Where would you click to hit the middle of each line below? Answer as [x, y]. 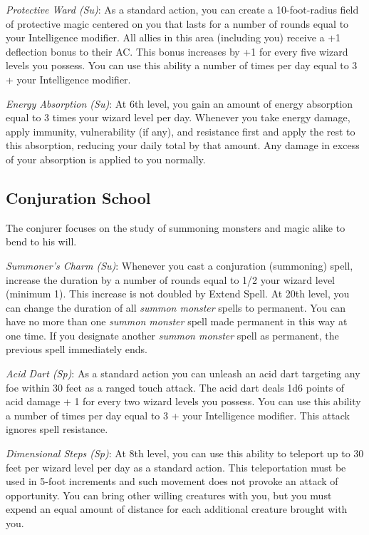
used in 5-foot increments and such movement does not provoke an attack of [172, 481]
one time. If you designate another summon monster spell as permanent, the [172, 335]
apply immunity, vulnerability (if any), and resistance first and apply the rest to [181, 131]
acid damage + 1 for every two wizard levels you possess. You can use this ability [183, 401]
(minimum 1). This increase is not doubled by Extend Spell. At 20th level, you [178, 294]
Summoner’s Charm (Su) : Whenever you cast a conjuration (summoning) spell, [180, 265]
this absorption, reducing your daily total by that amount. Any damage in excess [183, 145]
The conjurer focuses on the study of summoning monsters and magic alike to [176, 227]
